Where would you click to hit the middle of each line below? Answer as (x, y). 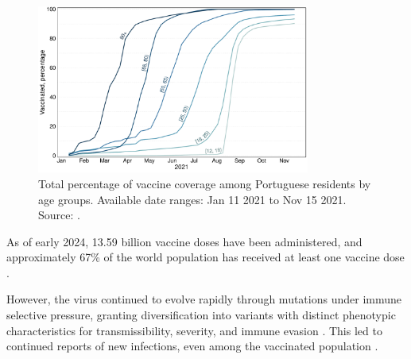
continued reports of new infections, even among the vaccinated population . (192, 346)
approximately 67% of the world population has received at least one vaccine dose (205, 257)
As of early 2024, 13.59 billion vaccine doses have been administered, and (184, 241)
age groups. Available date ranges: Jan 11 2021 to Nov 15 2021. (192, 199)
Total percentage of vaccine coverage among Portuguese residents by (205, 183)
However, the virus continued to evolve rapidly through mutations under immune (204, 299)
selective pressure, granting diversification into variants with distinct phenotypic (201, 315)
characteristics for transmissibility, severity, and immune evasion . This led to (194, 330)
